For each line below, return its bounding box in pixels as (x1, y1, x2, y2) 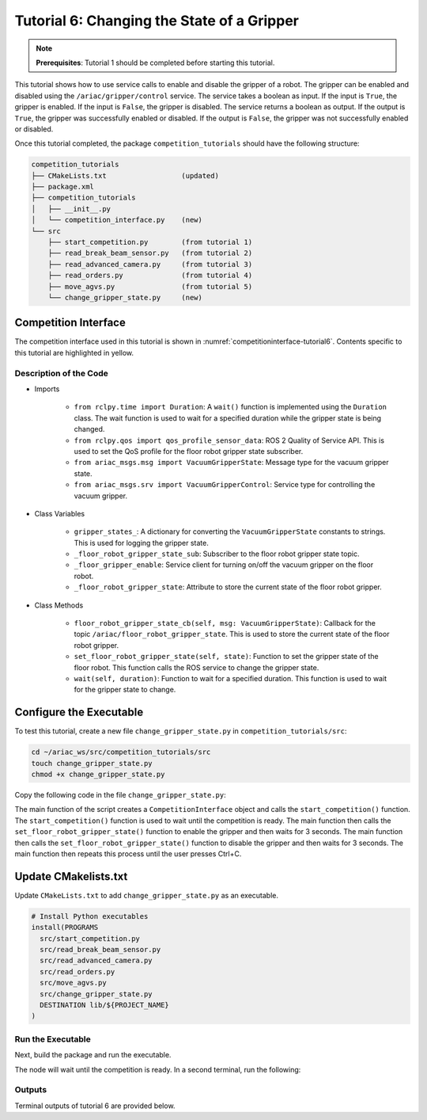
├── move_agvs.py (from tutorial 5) (47, 282, 253, 291)
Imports (34, 384, 60, 394)
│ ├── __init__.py (31, 204, 111, 213)
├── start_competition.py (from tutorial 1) (47, 238, 253, 246)
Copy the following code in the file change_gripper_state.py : (14, 790, 227, 800)
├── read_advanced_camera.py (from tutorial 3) (47, 260, 253, 269)
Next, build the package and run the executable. (14, 1050, 172, 1060)
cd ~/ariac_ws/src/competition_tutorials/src (31, 748, 211, 756)
